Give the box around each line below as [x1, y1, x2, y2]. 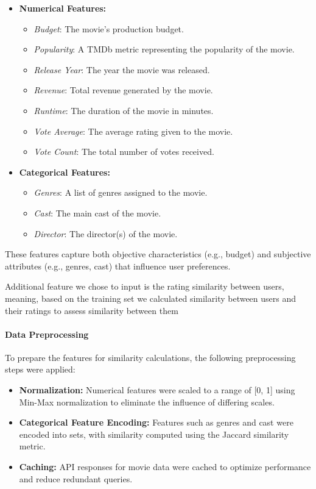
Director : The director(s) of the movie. [33, 227, 178, 240]
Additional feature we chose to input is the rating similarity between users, [5, 280, 284, 293]
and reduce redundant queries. [19, 472, 133, 485]
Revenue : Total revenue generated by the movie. [33, 84, 213, 96]
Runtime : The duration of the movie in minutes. [33, 104, 214, 116]
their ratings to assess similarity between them [5, 304, 178, 316]
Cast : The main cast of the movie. [33, 206, 161, 219]
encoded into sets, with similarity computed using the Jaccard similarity [19, 427, 289, 440]
